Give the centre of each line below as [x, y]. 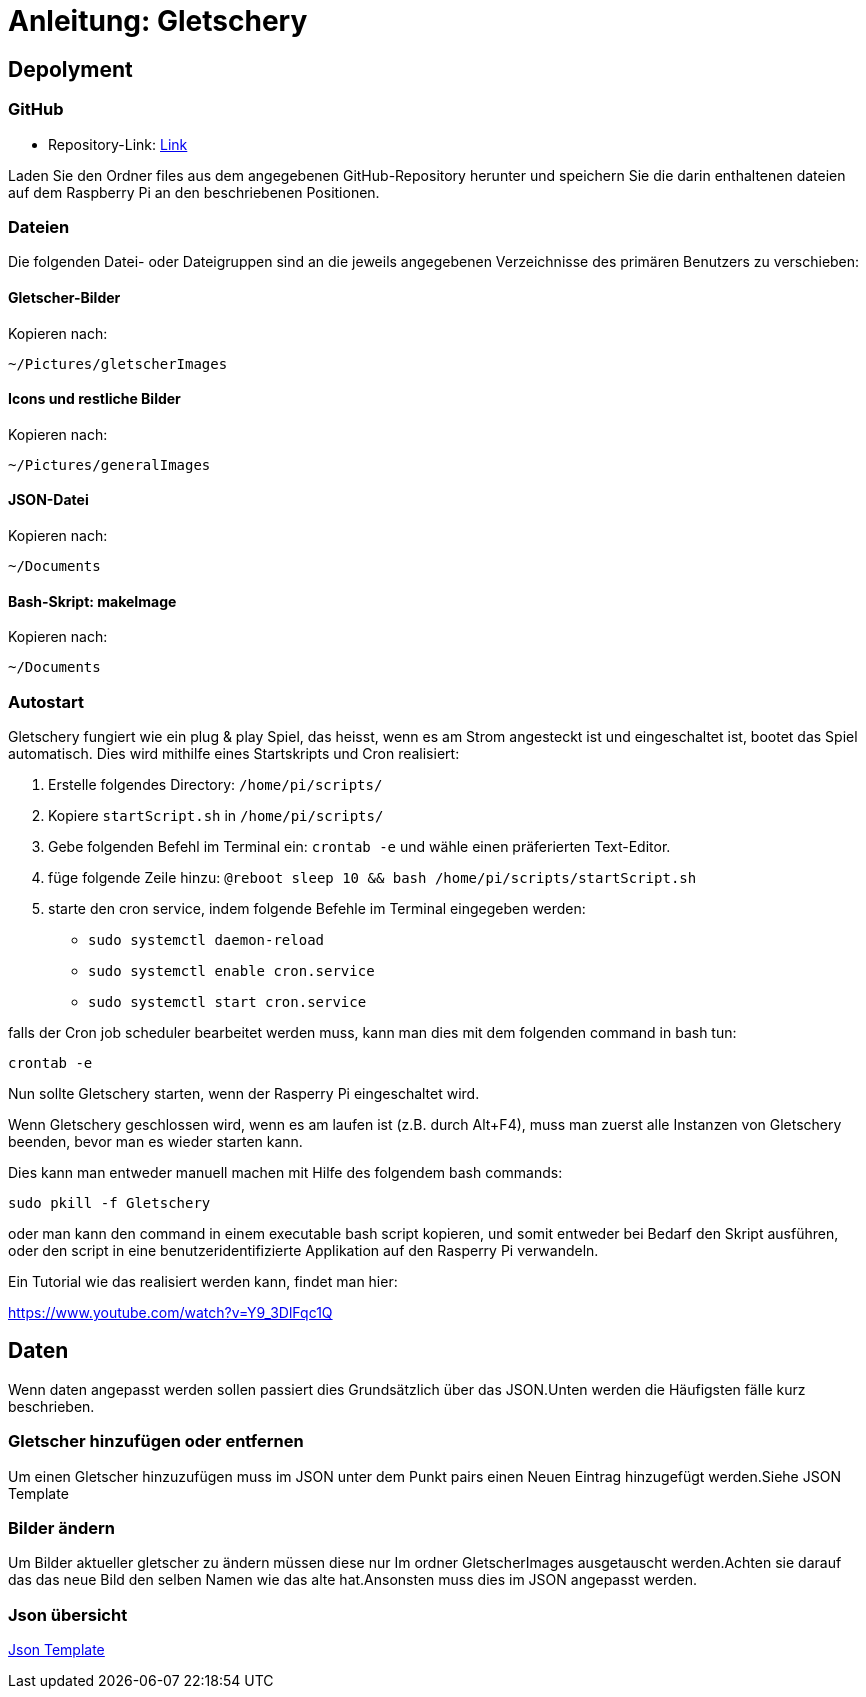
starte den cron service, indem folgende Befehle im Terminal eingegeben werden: [317, 908]
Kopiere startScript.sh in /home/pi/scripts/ [216, 815]
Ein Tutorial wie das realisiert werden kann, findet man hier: [203, 1281]
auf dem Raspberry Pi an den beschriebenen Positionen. [194, 192]
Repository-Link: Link [118, 144]
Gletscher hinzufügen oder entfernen [156, 1441]
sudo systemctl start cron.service [227, 1001]
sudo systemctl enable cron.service [231, 970]
